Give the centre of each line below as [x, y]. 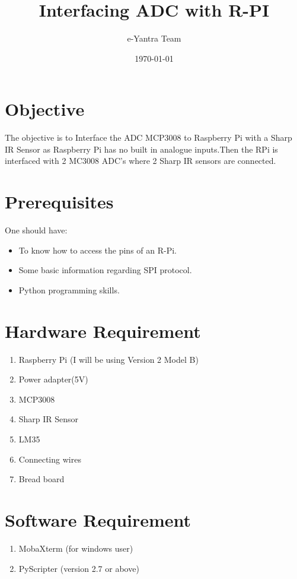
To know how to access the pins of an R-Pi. [98, 250]
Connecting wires [50, 459]
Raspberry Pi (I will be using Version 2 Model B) [108, 359]
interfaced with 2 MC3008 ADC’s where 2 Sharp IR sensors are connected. [140, 161]
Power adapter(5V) [53, 379]
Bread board [41, 479]
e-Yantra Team [154, 38]
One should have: [36, 230]
